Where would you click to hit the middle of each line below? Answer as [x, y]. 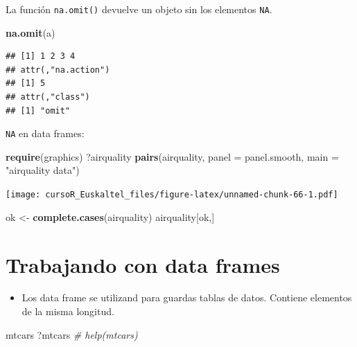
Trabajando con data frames [143, 264]
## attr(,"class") [48, 97]
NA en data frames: [45, 133]
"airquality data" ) [43, 170]
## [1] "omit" [38, 110]
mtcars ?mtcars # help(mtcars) [72, 334]
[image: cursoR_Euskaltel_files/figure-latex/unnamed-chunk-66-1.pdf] [172, 195]
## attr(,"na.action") [58, 70]
